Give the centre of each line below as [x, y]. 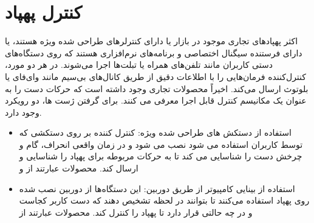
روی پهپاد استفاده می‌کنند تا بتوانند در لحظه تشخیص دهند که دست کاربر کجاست [164, 200]
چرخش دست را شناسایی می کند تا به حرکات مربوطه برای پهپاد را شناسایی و [161, 156]
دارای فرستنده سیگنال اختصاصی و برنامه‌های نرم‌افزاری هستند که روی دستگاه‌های [154, 52]
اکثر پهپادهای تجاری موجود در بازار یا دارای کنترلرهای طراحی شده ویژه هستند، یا [152, 41]
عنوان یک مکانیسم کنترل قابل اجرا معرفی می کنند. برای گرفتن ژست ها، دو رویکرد [156, 100]
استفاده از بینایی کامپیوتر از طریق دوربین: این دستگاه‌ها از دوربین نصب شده [157, 188]
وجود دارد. [23, 112]
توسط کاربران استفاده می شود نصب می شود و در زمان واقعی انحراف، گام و [161, 144]
